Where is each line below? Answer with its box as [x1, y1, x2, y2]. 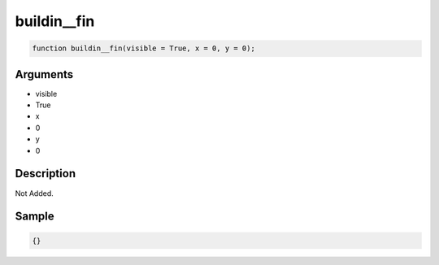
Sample [15, 210, 54, 224]
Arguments [15, 67, 74, 81]
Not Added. [15, 188, 54, 198]
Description [15, 167, 76, 180]
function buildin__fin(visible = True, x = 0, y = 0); [32, 44, 255, 53]
